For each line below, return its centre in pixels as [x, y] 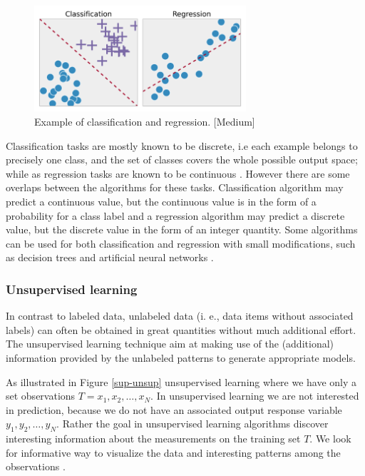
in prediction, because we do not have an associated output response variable [174, 409]
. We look [330, 439]
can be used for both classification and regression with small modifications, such [181, 243]
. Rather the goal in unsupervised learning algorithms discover [192, 424]
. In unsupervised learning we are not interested [255, 396]
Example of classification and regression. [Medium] [145, 121]
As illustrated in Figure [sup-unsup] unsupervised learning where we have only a [181, 381]
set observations [41, 396]
